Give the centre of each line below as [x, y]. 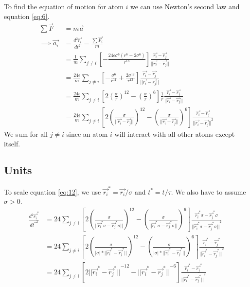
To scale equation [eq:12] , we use [53, 191]
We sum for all [26, 134]
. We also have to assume [208, 191]
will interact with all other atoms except [175, 134]
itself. [12, 144]
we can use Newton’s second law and [185, 6]
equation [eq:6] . [27, 16]
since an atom [87, 134]
